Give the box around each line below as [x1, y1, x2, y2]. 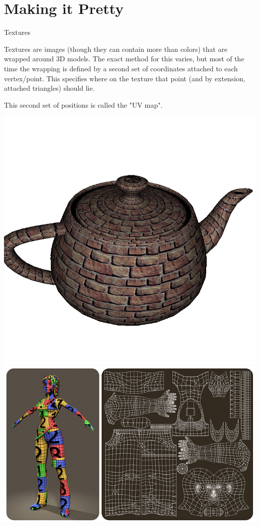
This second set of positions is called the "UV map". [4, 99, 163, 110]
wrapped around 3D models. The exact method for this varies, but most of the [4, 53, 245, 64]
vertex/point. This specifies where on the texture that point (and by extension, [4, 73, 246, 83]
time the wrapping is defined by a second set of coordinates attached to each [4, 63, 238, 73]
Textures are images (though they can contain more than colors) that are [4, 43, 228, 54]
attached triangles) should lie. [4, 83, 95, 93]
